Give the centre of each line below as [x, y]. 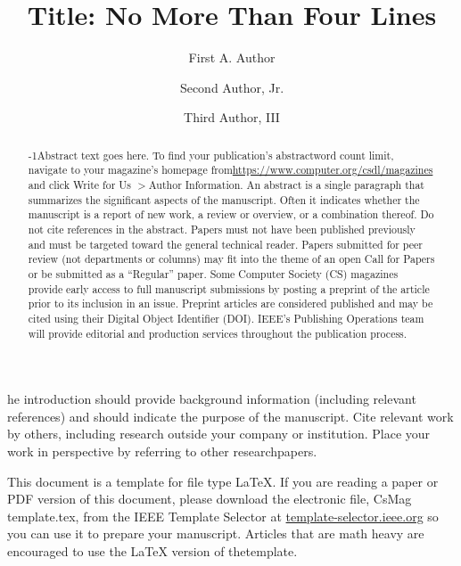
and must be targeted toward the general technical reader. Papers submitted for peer [226, 244]
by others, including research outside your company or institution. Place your [219, 434]
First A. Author [232, 57]
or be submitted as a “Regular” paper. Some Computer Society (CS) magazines [213, 273]
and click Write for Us [79, 185]
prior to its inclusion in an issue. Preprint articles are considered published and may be [230, 304]
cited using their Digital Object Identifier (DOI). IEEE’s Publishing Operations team [226, 318]
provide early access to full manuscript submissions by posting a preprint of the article [229, 288]
